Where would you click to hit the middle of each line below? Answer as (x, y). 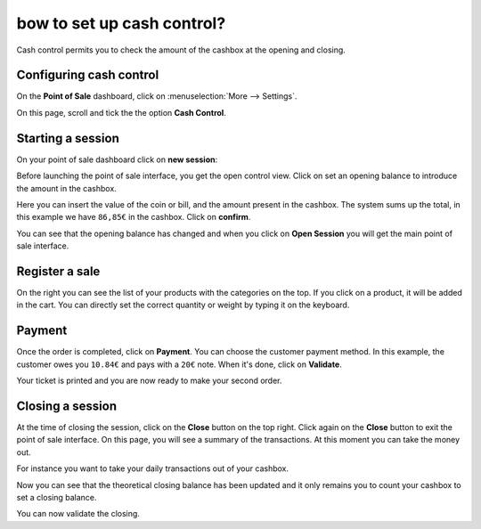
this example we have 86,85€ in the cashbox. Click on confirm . (134, 217)
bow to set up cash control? (121, 23)
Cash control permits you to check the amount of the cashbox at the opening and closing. (181, 50)
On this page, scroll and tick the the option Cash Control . (121, 112)
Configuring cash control (88, 75)
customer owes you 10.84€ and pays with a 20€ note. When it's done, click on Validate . (179, 364)
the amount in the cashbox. (67, 188)
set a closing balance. (57, 497)
